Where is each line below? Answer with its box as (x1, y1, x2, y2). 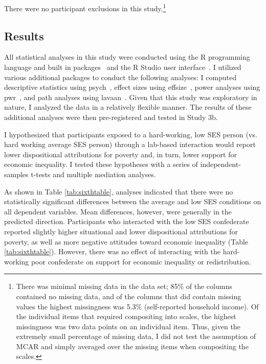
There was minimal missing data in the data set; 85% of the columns (16, 281, 232, 292)
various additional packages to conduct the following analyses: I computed (4, 71, 237, 82)
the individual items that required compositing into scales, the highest (16, 311, 236, 322)
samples (4, 168, 29, 179)
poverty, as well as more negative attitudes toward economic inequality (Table (4, 236, 249, 247)
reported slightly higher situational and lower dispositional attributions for (4, 226, 238, 236)
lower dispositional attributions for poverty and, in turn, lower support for (4, 149, 237, 159)
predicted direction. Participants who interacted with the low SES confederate (4, 216, 249, 227)
